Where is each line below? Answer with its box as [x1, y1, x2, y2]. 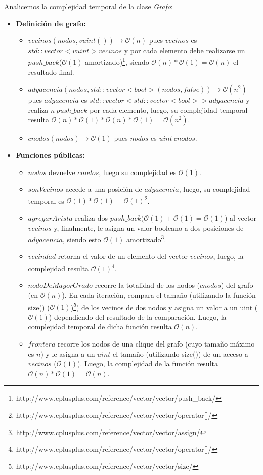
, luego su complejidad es [99, 166, 177, 177]
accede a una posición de [65, 184, 142, 194]
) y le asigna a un [40, 348, 95, 359]
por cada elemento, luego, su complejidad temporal [90, 104, 248, 115]
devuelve [49, 166, 75, 177]
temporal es [28, 195, 64, 206]
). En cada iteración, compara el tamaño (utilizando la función [62, 289, 256, 300]
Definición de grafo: [16, 18, 86, 28]
